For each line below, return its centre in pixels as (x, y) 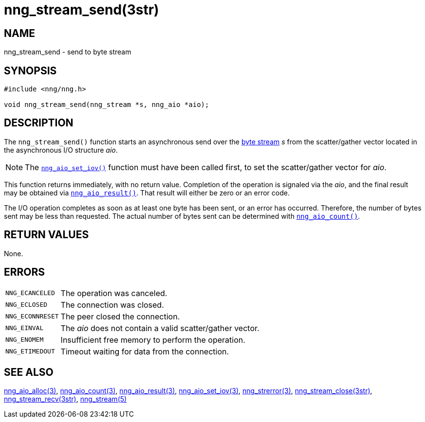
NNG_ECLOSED (27, 305)
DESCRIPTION (39, 123)
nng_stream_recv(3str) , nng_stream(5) (65, 399)
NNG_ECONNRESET (32, 316)
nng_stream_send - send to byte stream (68, 52)
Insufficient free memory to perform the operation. (153, 340)
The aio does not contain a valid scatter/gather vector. (160, 328)
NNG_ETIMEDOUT (30, 352)
